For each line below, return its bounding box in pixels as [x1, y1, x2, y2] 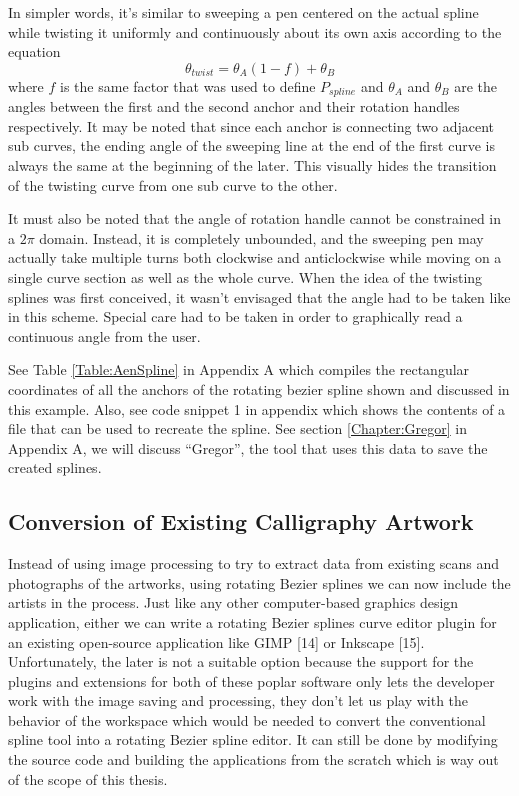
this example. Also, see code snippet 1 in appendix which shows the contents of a [8, 398, 506, 419]
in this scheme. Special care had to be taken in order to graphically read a [8, 306, 463, 327]
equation [8, 41, 61, 62]
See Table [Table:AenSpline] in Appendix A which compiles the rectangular [8, 359, 470, 380]
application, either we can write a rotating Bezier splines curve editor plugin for [8, 611, 497, 632]
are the [454, 75, 498, 96]
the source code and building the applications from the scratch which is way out [8, 749, 499, 770]
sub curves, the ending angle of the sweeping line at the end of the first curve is [8, 135, 495, 156]
